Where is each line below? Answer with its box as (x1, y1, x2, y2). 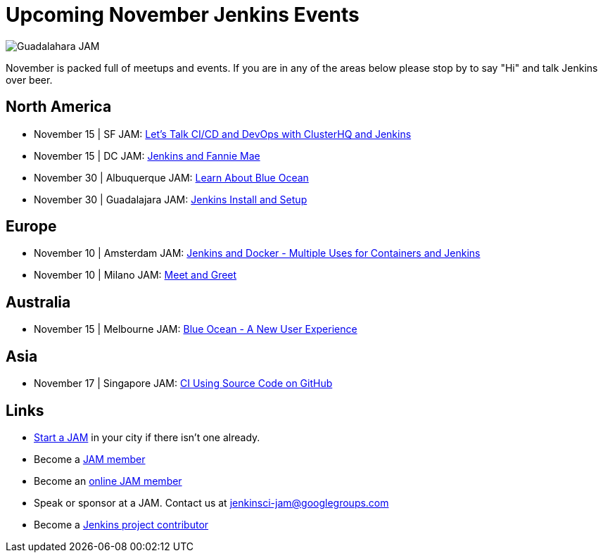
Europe (6, 217, 57, 236)
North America (6, 98, 112, 116)
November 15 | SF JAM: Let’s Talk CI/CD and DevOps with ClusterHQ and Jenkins (34, 127, 412, 140)
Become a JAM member (34, 452, 146, 465)
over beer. (6, 73, 53, 86)
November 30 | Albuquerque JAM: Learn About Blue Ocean (34, 171, 309, 184)
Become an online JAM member (34, 474, 182, 487)
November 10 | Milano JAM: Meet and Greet (34, 269, 237, 281)
